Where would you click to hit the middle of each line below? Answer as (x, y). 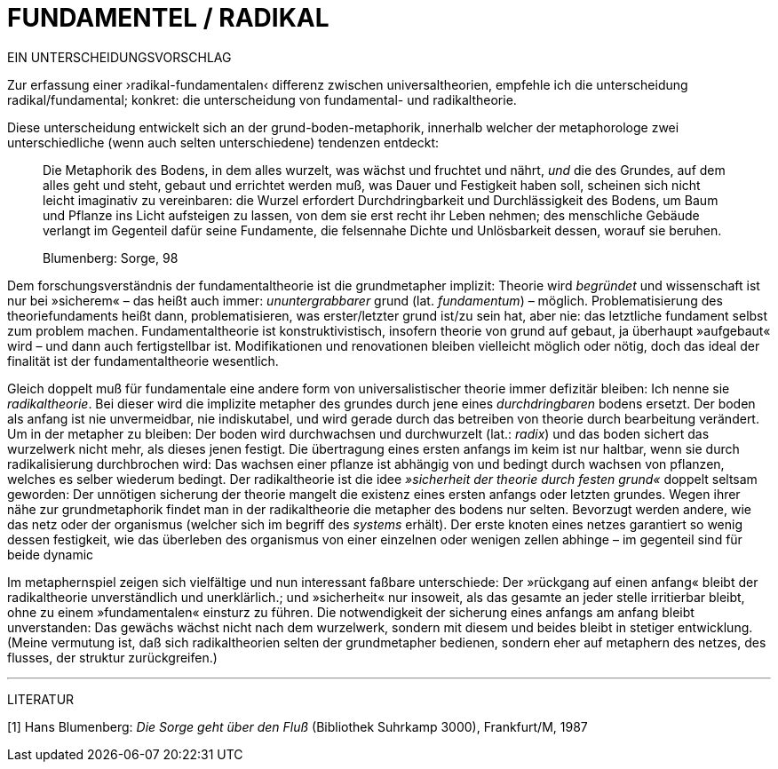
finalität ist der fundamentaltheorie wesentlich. (143, 361)
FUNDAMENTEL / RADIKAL (168, 18)
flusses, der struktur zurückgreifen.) (112, 657)
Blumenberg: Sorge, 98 (111, 258)
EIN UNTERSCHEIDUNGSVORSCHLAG (119, 57)
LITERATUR (41, 699)
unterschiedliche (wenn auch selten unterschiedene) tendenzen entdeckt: (223, 142)
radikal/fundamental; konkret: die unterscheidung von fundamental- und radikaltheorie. (262, 99)
